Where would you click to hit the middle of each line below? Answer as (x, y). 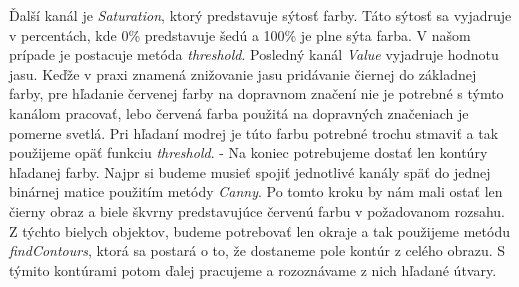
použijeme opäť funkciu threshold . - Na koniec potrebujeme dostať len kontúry (248, 152)
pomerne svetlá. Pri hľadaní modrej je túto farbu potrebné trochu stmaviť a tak (254, 132)
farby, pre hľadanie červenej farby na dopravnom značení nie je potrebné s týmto (256, 93)
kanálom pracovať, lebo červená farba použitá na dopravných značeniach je (239, 112)
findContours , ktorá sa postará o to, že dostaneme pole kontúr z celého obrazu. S (257, 250)
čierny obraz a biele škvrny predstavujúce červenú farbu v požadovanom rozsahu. (257, 210)
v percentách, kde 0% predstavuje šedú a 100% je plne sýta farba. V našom (240, 34)
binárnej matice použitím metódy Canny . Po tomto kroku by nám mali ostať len (256, 191)
